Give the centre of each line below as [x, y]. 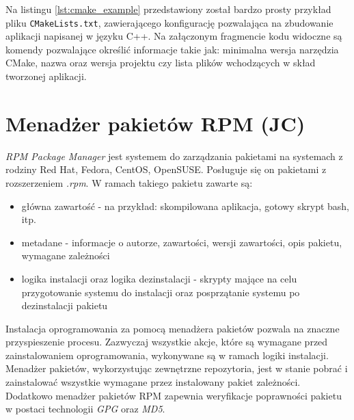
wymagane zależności [66, 255]
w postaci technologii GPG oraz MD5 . [85, 409]
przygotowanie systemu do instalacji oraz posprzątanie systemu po [161, 292]
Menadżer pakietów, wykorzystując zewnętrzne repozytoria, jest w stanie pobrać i [177, 368]
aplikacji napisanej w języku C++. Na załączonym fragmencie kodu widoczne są [174, 36]
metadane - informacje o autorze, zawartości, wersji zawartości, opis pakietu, [182, 242]
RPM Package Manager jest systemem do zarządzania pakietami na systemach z [174, 156]
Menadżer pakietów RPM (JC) [155, 123]
